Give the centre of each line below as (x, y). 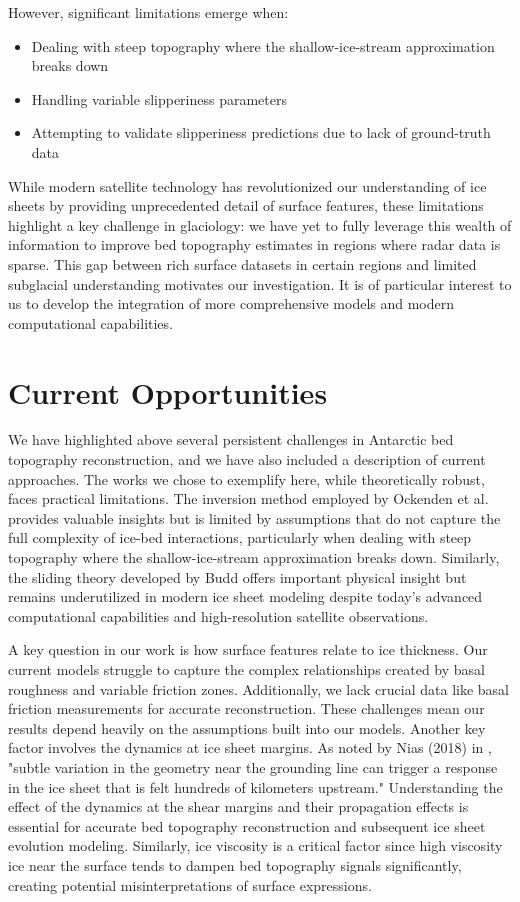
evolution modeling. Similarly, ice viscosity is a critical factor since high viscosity (255, 845)
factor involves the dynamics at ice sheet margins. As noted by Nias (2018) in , (250, 747)
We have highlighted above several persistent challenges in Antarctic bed (231, 439)
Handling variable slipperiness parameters (159, 98)
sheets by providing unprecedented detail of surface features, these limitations (246, 205)
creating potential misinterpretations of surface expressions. (190, 884)
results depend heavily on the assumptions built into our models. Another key (247, 727)
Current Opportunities (168, 391)
